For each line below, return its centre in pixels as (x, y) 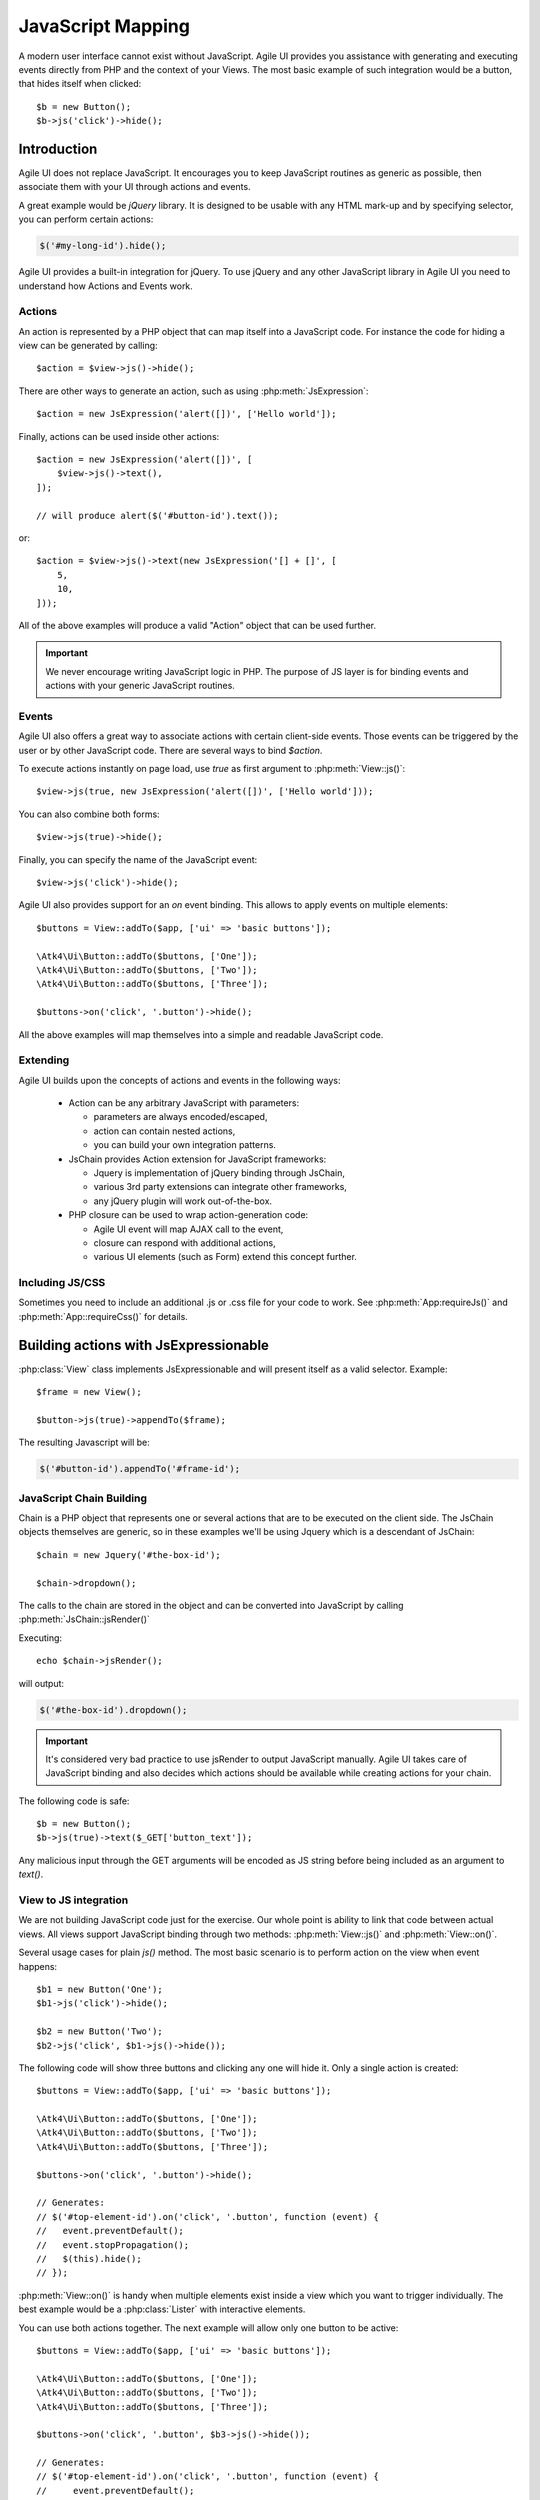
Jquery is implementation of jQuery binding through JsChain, (219, 1172)
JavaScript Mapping (104, 26)
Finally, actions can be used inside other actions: (119, 436)
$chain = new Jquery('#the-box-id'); (129, 1554)
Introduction (58, 148)
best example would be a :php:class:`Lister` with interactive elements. (162, 2309)
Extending (44, 1060)
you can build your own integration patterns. (185, 1145)
